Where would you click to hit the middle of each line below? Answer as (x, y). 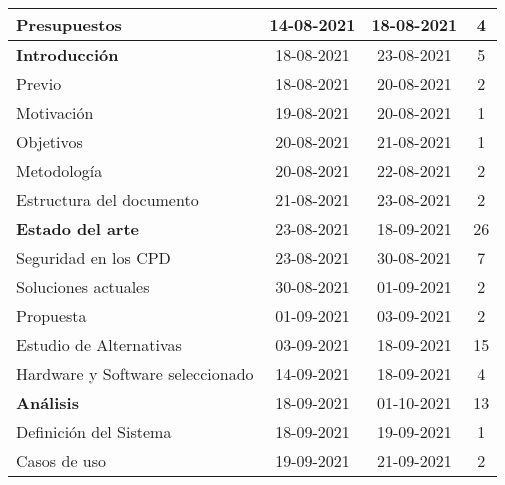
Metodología (59, 170)
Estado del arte (78, 228)
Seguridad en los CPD (93, 257)
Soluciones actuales (83, 286)
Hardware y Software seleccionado (135, 373)
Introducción (67, 54)
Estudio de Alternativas (99, 344)
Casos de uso (61, 460)
